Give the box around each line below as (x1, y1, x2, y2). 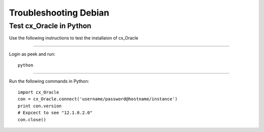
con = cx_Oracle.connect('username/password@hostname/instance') (18, 96, 178, 102)
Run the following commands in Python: (9, 78, 89, 84)
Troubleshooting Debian (9, 7, 110, 18)
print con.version (18, 103, 62, 109)
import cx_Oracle (18, 89, 59, 95)
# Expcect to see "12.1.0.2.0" (18, 110, 93, 115)
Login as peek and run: (9, 51, 56, 57)
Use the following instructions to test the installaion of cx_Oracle (9, 35, 139, 41)
